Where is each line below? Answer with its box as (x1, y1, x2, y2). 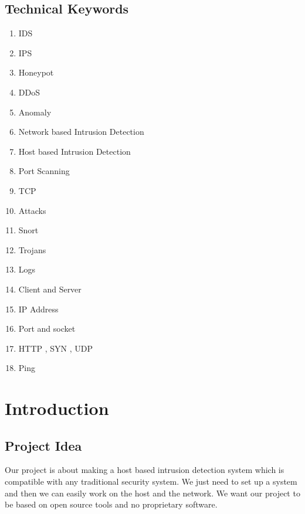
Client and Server (18, 282, 82, 295)
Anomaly (18, 105, 52, 118)
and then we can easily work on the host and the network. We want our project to (5, 486, 300, 499)
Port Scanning (18, 165, 70, 177)
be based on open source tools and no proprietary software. (5, 498, 218, 510)
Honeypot (18, 66, 54, 79)
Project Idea (5, 436, 82, 454)
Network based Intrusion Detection (18, 125, 144, 138)
